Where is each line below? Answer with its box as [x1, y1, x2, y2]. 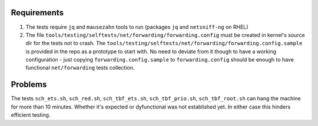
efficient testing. [11, 111, 51, 118]
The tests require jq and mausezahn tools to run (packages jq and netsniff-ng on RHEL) [25, 23, 249, 30]
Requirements [11, 8, 64, 18]
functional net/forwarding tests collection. [25, 64, 135, 71]
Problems [11, 80, 47, 90]
